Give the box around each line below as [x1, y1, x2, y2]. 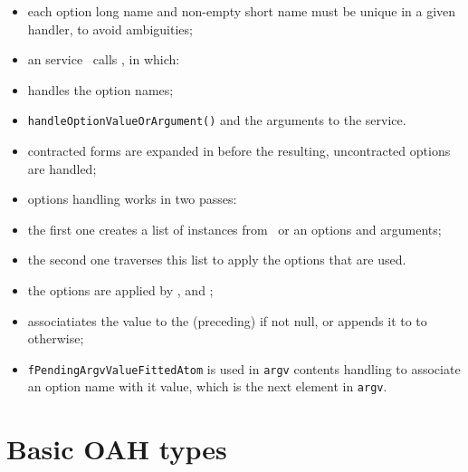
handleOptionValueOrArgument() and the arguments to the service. [27, 111, 406, 130]
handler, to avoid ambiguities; [27, 19, 193, 38]
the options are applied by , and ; [27, 281, 214, 299]
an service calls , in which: [27, 50, 180, 69]
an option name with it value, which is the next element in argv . [27, 377, 387, 396]
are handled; [27, 159, 97, 178]
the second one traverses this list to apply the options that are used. [27, 250, 406, 269]
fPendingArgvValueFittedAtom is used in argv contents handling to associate [27, 359, 461, 378]
